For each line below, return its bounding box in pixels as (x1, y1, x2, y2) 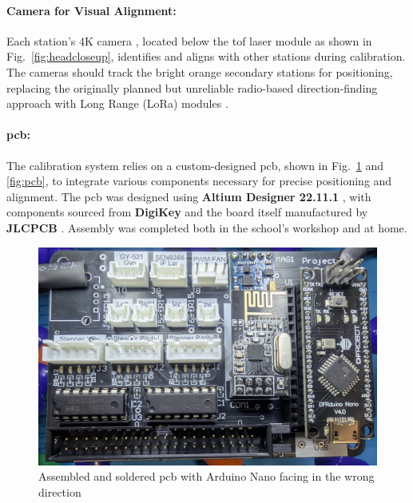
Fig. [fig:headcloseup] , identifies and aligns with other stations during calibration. (6, 48, 406, 65)
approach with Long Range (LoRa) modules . (6, 95, 228, 112)
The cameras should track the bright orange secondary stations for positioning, (6, 63, 393, 80)
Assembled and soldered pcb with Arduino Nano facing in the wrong (38, 468, 375, 485)
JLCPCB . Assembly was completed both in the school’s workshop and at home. (6, 219, 407, 236)
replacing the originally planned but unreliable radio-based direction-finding (6, 79, 378, 96)
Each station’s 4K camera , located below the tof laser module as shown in (6, 32, 372, 49)
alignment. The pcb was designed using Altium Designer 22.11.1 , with (6, 188, 371, 204)
